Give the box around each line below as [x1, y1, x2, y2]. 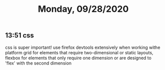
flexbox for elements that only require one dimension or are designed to [5, 55, 152, 61]
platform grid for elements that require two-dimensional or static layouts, [5, 49, 154, 55]
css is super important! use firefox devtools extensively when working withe [5, 44, 161, 50]
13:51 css [5, 31, 34, 40]
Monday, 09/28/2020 [38, 3, 129, 15]
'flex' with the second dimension [5, 60, 72, 66]
